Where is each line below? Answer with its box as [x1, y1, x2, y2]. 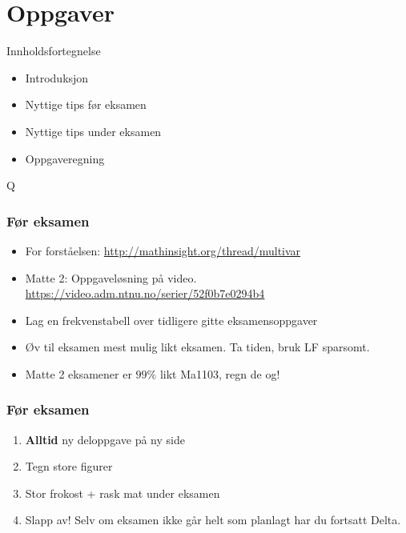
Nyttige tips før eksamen [25, 96, 147, 113]
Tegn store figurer [25, 458, 113, 475]
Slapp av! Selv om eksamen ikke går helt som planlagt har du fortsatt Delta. [25, 511, 401, 528]
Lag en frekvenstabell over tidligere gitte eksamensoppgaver [25, 311, 318, 328]
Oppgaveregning [25, 150, 105, 166]
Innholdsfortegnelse [6, 42, 101, 59]
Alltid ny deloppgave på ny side [25, 431, 185, 447]
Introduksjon [25, 69, 89, 86]
